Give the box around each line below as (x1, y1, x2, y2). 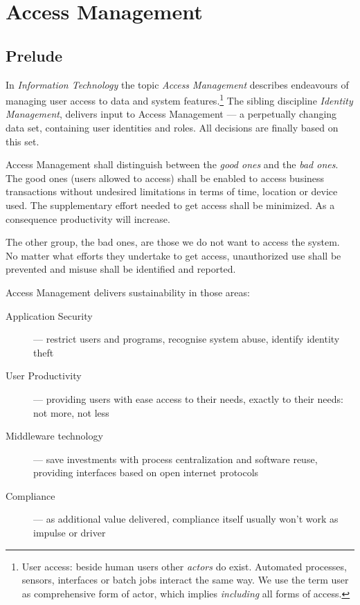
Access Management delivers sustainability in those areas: (6, 285, 250, 299)
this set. (6, 134, 39, 148)
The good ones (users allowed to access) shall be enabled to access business (6, 170, 325, 185)
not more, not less (33, 405, 109, 419)
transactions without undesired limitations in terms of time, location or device (6, 184, 338, 199)
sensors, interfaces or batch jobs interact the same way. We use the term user (21, 572, 349, 587)
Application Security (6, 308, 93, 323)
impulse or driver (33, 525, 106, 540)
